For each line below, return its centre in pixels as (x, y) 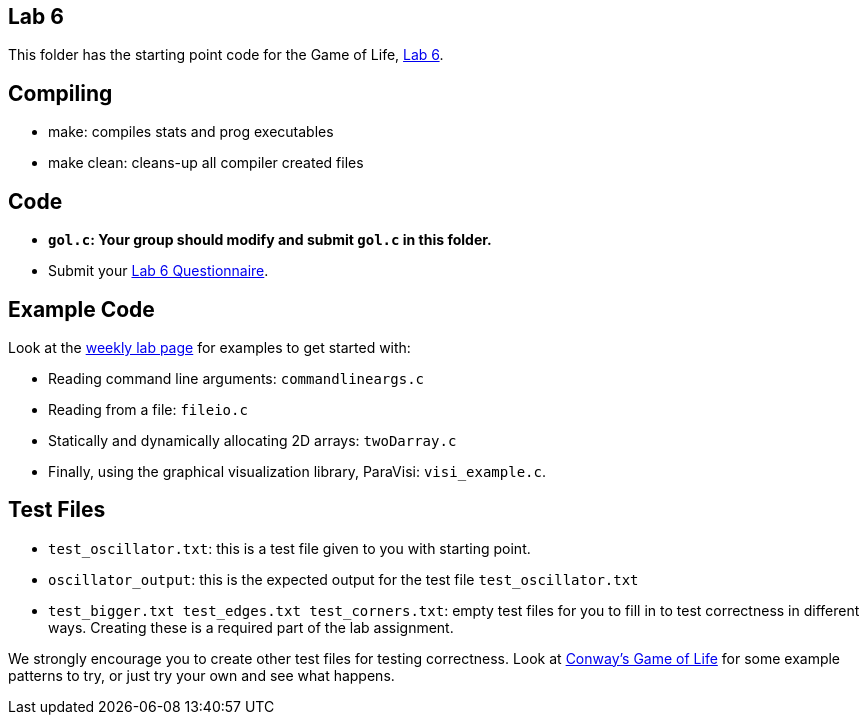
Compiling (60, 93)
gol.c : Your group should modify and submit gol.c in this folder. (270, 240)
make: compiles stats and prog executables (191, 132)
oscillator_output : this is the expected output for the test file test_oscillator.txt (343, 579)
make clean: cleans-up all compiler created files (206, 163)
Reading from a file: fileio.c (148, 409)
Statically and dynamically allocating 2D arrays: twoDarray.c (252, 440)
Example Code (81, 309)
